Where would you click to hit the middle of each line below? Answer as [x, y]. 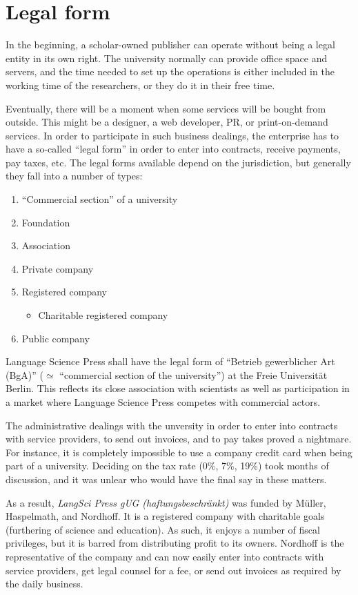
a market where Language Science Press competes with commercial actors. [163, 402]
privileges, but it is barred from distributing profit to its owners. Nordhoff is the [175, 543]
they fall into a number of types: [74, 176]
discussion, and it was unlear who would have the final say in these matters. [166, 479]
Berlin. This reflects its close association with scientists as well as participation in [178, 388]
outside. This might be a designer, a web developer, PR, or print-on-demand [167, 122]
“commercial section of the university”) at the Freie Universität [193, 374]
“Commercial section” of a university [100, 199]
